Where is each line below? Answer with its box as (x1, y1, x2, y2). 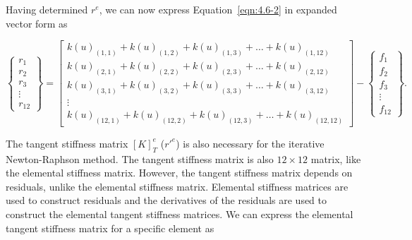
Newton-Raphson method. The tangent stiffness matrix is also (6, 151, 274, 166)
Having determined (6, 2, 88, 16)
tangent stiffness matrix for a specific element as (6, 220, 214, 235)
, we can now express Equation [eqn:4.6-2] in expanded (99, 2, 337, 16)
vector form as (6, 16, 68, 30)
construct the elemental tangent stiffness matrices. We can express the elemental (6, 206, 353, 221)
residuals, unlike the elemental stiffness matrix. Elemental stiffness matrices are (6, 179, 349, 193)
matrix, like (310, 151, 361, 166)
